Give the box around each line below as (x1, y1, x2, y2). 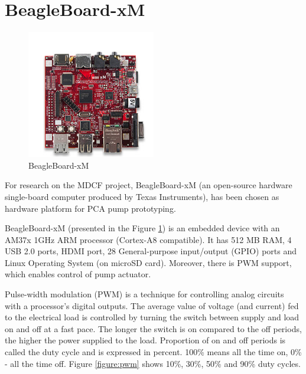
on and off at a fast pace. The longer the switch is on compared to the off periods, (5, 322, 302, 334)
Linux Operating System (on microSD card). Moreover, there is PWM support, (5, 256, 292, 268)
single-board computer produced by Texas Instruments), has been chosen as (5, 190, 279, 202)
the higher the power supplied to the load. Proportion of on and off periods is (5, 334, 286, 346)
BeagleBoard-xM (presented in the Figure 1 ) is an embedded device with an (5, 222, 280, 234)
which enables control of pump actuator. (5, 268, 151, 280)
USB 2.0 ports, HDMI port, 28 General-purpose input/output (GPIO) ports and (5, 245, 297, 257)
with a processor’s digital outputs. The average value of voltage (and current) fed (5, 299, 299, 311)
